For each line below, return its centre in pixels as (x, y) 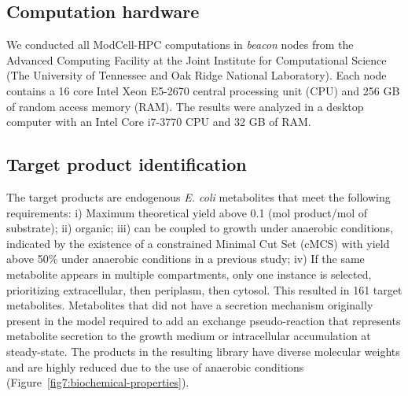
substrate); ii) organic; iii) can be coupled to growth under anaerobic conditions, (200, 228)
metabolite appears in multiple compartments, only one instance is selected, (189, 274)
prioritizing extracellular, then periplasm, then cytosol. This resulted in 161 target (204, 289)
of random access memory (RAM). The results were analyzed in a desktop (185, 106)
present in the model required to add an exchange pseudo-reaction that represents (204, 320)
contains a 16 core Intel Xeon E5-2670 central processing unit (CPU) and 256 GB (203, 90)
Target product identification (127, 164)
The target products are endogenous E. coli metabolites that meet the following (198, 196)
